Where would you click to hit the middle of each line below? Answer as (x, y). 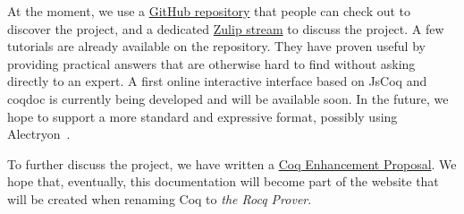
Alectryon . (39, 134)
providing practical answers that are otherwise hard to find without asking (211, 63)
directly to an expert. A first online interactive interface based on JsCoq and (217, 81)
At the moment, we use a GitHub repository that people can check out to (209, 11)
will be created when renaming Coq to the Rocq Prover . (160, 198)
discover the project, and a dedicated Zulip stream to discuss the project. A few (226, 28)
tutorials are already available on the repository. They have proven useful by (216, 46)
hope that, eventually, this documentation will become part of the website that (223, 181)
